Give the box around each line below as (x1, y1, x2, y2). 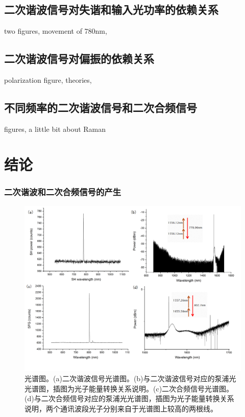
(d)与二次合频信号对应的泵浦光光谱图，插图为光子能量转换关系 (24, 393, 234, 404)
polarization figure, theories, (4, 75, 92, 85)
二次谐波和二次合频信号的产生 (4, 185, 121, 198)
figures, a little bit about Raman (4, 123, 106, 134)
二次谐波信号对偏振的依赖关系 (4, 51, 154, 66)
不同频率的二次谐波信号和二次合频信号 (4, 99, 197, 115)
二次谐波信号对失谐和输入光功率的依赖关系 (4, 2, 218, 17)
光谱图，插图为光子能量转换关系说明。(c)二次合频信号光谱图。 (24, 383, 234, 393)
